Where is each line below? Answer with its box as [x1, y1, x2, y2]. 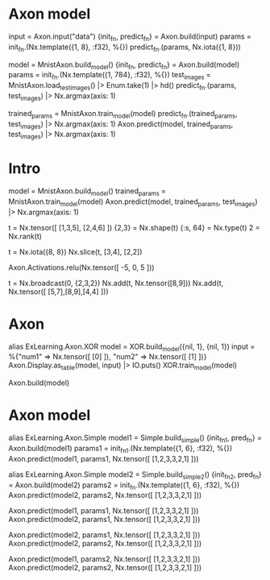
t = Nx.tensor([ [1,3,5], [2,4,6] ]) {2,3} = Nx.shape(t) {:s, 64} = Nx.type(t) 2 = [8, 222, 260, 232]
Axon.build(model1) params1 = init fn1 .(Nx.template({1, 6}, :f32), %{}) [8, 443, 233, 455]
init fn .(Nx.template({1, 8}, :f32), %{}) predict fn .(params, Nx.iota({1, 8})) [8, 42, 242, 53]
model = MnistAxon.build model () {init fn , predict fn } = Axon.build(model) [8, 60, 240, 71]
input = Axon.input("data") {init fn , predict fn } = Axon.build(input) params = [8, 31, 252, 43]
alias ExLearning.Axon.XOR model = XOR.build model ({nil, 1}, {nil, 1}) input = [8, 342, 255, 353]
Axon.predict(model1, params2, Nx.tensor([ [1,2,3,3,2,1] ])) [8, 554, 201, 564]
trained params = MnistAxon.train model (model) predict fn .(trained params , [8, 108, 238, 120]
